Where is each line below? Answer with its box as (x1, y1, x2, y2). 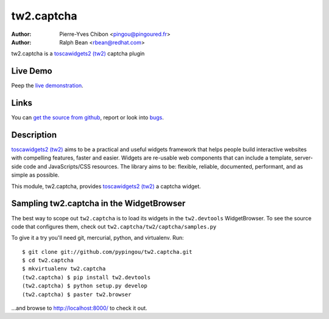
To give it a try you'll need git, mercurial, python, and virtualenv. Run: (11, 234, 184, 242)
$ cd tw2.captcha (22, 257, 74, 264)
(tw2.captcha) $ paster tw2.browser (22, 291, 132, 298)
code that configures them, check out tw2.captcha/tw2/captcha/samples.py (11, 223, 217, 230)
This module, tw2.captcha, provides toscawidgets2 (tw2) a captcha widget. (11, 183, 201, 190)
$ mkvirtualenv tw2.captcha (22, 265, 106, 272)
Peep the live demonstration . (11, 82, 83, 89)
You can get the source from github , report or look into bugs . (11, 114, 164, 121)
